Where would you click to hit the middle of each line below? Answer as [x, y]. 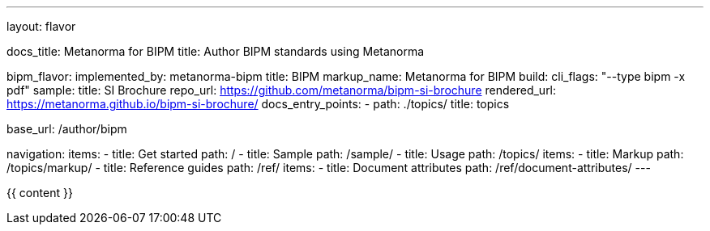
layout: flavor [41, 26]
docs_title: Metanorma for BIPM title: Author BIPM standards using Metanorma [216, 51]
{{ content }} [40, 193]
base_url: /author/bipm [67, 129]
